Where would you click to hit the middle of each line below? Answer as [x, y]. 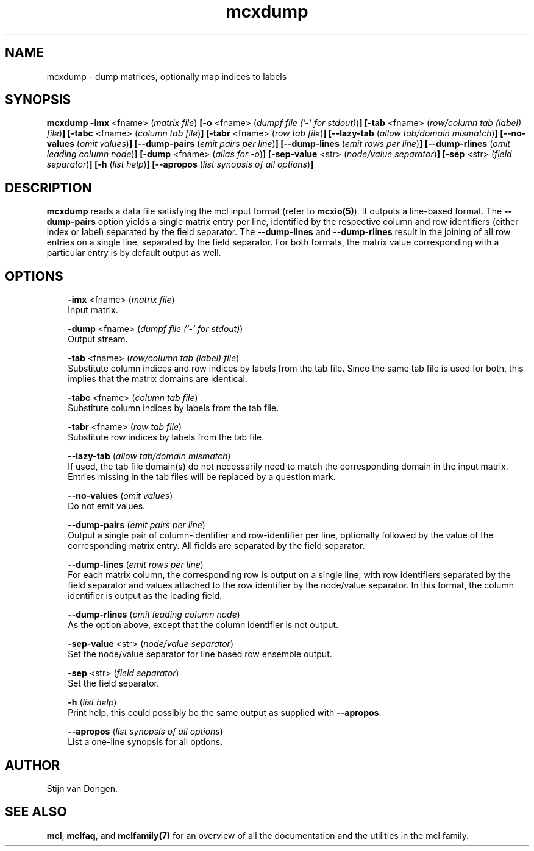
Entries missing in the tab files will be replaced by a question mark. [202, 477]
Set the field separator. [113, 683]
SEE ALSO [36, 812]
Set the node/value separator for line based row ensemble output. [200, 654]
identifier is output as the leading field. [145, 596]
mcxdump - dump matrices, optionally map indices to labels [167, 76]
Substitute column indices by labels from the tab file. [173, 408]
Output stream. [98, 339]
